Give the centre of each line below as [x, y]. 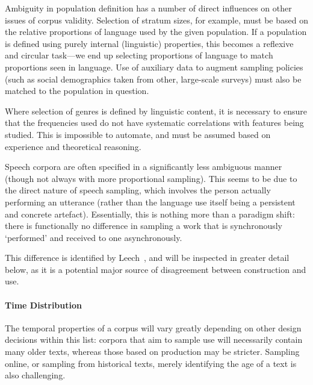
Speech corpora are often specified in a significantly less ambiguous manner [144, 167]
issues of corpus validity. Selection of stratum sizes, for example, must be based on [156, 20]
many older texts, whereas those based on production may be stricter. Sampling [152, 352]
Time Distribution [43, 305]
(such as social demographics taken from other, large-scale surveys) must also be [153, 79]
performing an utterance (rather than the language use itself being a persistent [150, 202]
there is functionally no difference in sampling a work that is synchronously [144, 226]
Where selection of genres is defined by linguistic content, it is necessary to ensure [156, 111]
